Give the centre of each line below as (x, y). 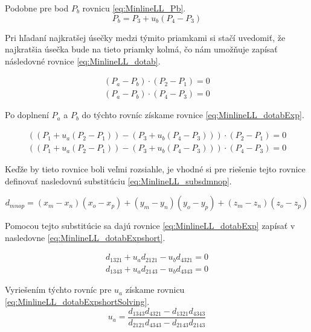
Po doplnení (27, 115)
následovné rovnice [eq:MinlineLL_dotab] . (83, 61)
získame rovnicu (155, 290)
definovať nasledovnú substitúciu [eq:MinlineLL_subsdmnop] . (118, 180)
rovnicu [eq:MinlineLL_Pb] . (134, 8)
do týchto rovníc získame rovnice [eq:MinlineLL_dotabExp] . (193, 115)
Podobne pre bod (37, 8)
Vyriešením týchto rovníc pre (58, 290)
